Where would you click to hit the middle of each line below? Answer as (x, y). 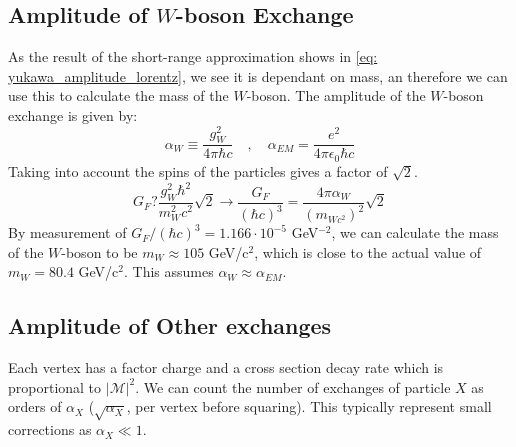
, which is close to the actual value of (368, 251)
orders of (35, 406)
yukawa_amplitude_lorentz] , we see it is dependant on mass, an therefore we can (258, 75)
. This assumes (169, 271)
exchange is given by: (73, 114)
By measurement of (67, 232)
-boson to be (99, 251)
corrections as (50, 429)
